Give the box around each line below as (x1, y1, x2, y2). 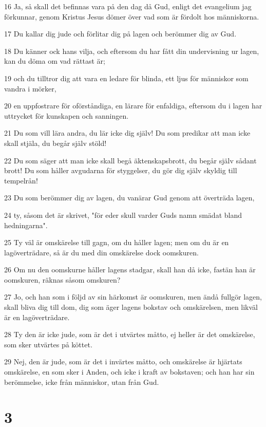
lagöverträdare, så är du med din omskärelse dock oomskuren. (4, 247, 199, 257)
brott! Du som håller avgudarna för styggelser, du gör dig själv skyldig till (4, 165, 237, 176)
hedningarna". (4, 219, 48, 230)
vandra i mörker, (4, 83, 56, 94)
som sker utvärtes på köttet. (4, 339, 92, 349)
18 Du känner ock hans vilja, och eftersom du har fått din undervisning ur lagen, (4, 45, 259, 56)
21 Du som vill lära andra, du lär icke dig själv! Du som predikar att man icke (4, 127, 251, 138)
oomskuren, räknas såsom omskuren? (4, 274, 121, 285)
